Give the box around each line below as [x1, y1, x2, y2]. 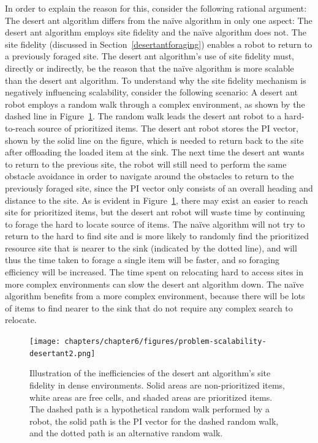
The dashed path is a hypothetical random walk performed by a [29, 403, 270, 415]
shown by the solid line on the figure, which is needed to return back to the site [5, 133, 304, 146]
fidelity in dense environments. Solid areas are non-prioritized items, [29, 378, 286, 391]
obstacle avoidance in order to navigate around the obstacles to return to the [5, 169, 294, 182]
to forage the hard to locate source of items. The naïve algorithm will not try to [5, 217, 305, 230]
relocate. [5, 313, 37, 326]
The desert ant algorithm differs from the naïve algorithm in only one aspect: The [5, 13, 312, 26]
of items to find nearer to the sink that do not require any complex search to [5, 301, 293, 314]
